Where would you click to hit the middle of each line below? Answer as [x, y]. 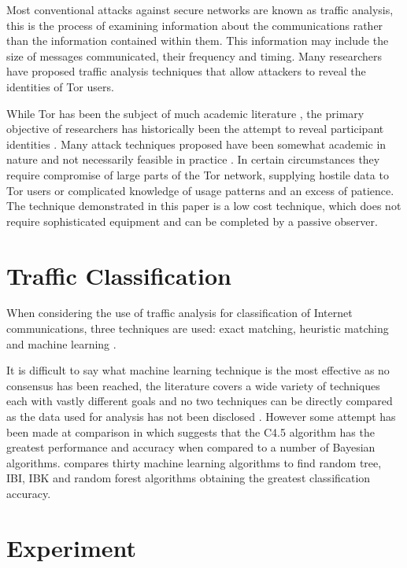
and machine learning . [61, 343]
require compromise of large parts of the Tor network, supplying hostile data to [198, 174]
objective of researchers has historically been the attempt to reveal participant [195, 129]
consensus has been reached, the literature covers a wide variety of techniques [193, 385]
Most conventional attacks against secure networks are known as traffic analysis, [200, 9]
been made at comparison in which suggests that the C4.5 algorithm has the [191, 432]
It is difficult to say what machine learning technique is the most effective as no [198, 370]
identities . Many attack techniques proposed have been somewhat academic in [196, 144]
